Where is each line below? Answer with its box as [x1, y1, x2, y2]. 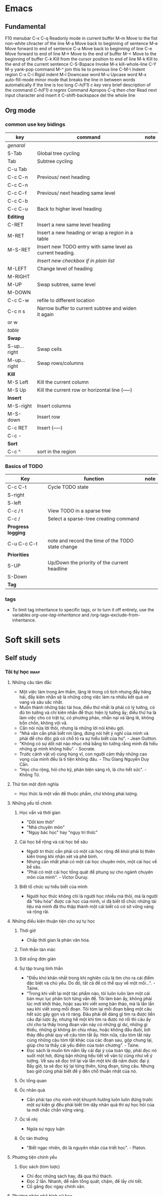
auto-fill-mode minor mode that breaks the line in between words [5, 77, 135, 82]
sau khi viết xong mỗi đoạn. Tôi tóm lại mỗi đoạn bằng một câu [26, 1006, 152, 1012]
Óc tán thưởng [19, 1135, 49, 1141]
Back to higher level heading [37, 205, 102, 212]
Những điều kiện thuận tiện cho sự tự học [12, 918, 96, 924]
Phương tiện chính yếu [12, 1155, 57, 1160]
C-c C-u [7, 205, 28, 212]
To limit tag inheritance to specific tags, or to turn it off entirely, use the [12, 607, 154, 613]
